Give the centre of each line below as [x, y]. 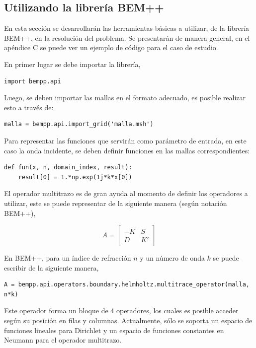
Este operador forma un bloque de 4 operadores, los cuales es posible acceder [121, 311]
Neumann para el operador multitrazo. [63, 340]
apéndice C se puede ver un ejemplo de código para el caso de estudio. [111, 47]
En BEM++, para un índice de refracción [68, 258]
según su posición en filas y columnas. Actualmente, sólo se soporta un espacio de [128, 320]
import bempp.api [33, 81]
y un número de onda [172, 258]
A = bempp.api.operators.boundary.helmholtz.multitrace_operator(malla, [127, 285]
